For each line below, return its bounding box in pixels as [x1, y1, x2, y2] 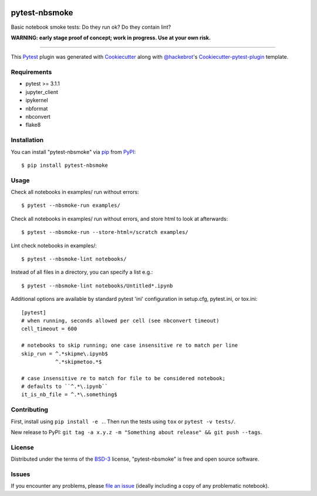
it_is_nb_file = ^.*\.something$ [21, 391, 117, 398]
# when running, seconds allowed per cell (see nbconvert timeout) [21, 317, 220, 324]
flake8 [25, 121, 41, 129]
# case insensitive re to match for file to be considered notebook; [21, 375, 226, 381]
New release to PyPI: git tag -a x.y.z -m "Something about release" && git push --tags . [11, 429, 262, 436]
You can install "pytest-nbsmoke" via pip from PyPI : [11, 148, 136, 155]
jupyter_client [25, 88, 59, 95]
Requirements [11, 68, 52, 76]
